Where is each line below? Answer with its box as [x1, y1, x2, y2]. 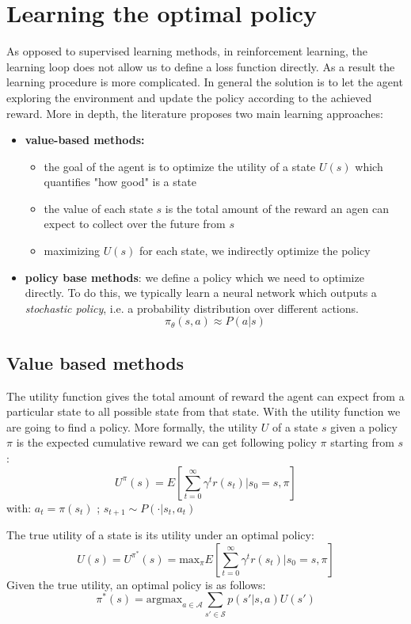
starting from [330, 434, 394, 451]
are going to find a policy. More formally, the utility [6, 418, 258, 435]
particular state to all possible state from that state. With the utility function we [6, 403, 401, 420]
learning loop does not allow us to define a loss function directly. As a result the [6, 58, 395, 74]
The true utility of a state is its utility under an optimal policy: [6, 527, 314, 543]
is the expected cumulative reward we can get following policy [16, 434, 317, 451]
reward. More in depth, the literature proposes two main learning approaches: [6, 105, 383, 121]
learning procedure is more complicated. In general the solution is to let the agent [6, 74, 403, 90]
